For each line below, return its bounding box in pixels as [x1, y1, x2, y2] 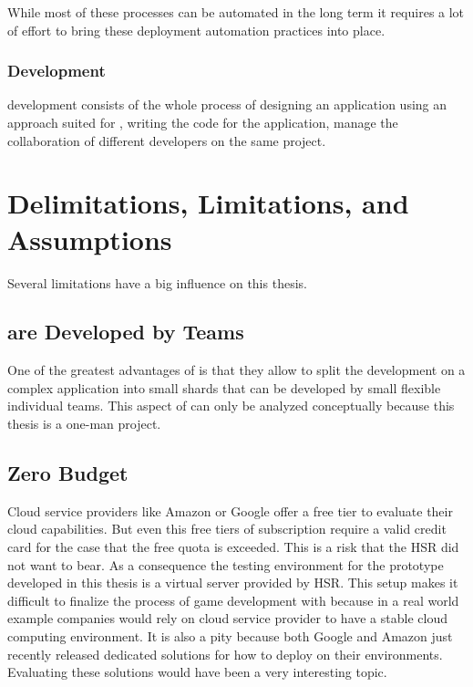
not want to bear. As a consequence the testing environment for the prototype [7, 555, 444, 574]
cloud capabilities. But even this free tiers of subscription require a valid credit [7, 519, 447, 538]
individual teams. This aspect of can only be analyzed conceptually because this [7, 396, 455, 415]
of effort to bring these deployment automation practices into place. [7, 20, 386, 39]
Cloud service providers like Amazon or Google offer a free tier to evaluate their [7, 501, 453, 520]
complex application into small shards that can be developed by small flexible [7, 378, 441, 397]
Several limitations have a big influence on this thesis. [7, 273, 307, 292]
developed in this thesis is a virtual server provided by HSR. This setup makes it [7, 573, 458, 592]
